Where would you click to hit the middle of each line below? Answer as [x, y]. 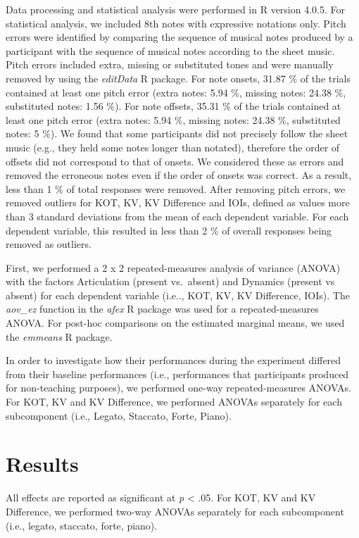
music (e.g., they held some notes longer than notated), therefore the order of [173, 147]
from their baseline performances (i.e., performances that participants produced [177, 374]
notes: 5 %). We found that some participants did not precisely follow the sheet [177, 133]
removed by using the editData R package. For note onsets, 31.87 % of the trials [178, 78]
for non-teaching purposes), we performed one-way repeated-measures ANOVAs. [178, 388]
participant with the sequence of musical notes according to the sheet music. [170, 50]
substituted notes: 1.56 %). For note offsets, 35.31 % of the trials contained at [174, 106]
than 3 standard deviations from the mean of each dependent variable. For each [177, 216]
